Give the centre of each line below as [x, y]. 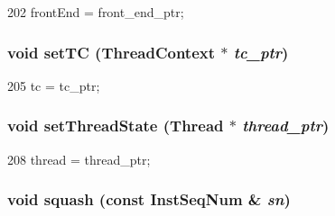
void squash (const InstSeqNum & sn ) [149, 199]
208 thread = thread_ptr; [79, 159]
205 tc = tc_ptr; [54, 85]
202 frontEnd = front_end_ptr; [96, 12]
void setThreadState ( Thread [116, 126]
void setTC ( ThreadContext [111, 52]
